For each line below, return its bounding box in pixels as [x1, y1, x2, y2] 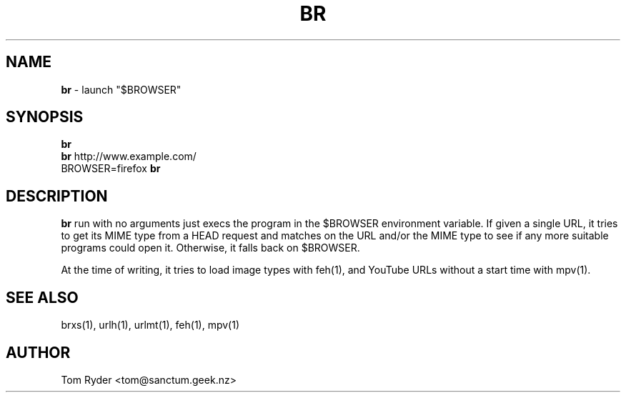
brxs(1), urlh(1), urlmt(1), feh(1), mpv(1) [61, 319, 239, 332]
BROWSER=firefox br [61, 162, 161, 175]
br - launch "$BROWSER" [61, 83, 182, 96]
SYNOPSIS [6, 108, 84, 126]
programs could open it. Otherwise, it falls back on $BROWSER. [61, 242, 360, 254]
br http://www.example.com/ [61, 150, 197, 163]
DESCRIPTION [6, 186, 108, 205]
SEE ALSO [6, 288, 79, 307]
